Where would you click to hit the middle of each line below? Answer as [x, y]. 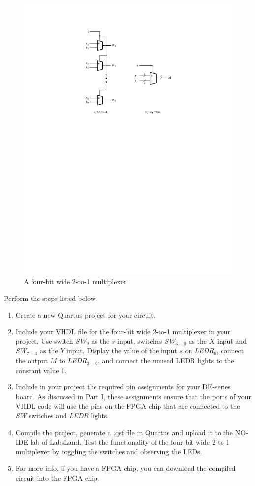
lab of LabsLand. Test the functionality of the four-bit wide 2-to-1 [130, 442]
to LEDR [73, 360]
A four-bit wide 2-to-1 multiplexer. [76, 281]
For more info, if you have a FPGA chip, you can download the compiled [126, 468]
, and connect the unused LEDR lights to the [166, 360]
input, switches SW [146, 341]
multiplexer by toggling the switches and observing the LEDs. [109, 451]
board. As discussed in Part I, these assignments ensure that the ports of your [133, 396]
